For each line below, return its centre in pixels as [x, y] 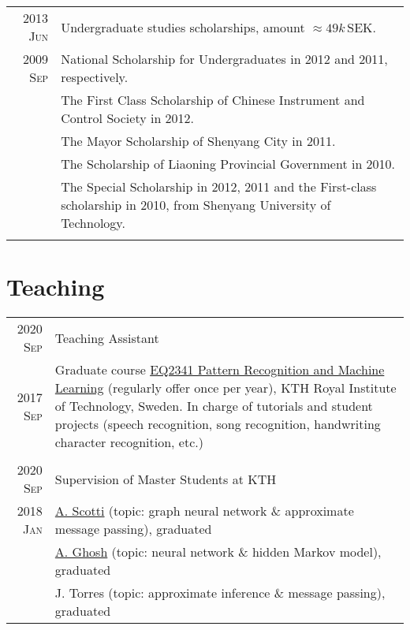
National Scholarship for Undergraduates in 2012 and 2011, [224, 59]
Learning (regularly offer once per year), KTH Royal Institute [225, 388]
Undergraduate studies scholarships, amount [183, 27]
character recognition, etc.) [129, 442]
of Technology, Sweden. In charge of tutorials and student [214, 406]
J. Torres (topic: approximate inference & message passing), [220, 593]
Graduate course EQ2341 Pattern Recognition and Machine [220, 370]
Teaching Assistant [107, 337]
